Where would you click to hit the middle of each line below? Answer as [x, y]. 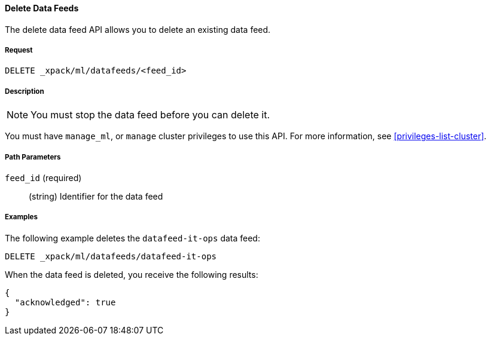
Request [19, 50]
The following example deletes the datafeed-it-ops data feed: [132, 238]
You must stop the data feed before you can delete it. [150, 115]
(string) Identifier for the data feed [96, 196]
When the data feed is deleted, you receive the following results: [132, 274]
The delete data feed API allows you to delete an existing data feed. [138, 29]
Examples [21, 217]
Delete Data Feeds [42, 8]
